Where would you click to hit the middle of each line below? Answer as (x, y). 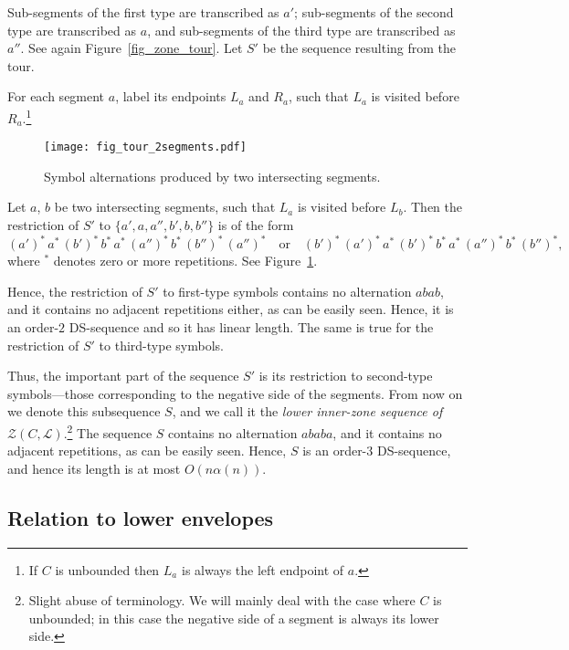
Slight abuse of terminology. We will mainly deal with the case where (222, 600)
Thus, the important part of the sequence (123, 376)
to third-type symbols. (161, 345)
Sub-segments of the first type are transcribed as (143, 12)
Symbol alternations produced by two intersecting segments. (212, 176)
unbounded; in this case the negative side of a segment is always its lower (234, 618)
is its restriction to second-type (346, 376)
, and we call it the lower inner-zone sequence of (307, 411)
